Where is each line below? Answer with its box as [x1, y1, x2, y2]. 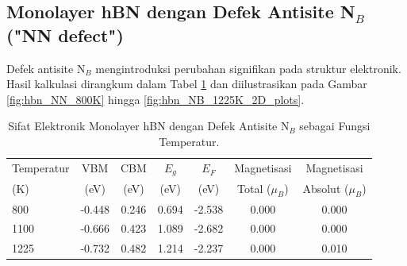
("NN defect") [6, 22, 124, 47]
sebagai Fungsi [299, 118, 371, 134]
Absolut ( [302, 179, 349, 196]
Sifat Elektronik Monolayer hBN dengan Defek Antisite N [8, 118, 290, 134]
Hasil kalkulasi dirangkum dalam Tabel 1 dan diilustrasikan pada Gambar [6, 75, 367, 92]
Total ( [237, 179, 271, 196]
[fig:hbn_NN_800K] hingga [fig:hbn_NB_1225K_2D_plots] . [6, 91, 305, 107]
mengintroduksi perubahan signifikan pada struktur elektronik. [95, 60, 401, 76]
